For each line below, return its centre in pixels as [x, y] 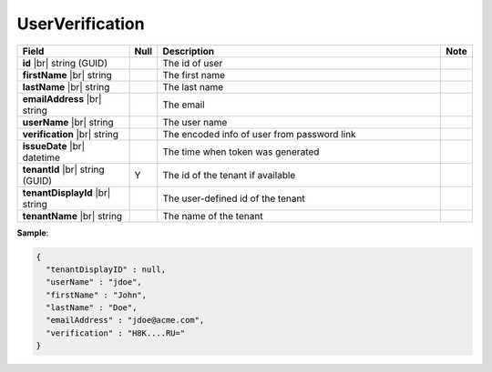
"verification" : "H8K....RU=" [116, 333]
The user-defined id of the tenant [234, 198]
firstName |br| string [67, 75]
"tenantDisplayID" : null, [106, 269]
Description [189, 51]
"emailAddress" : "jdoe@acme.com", [125, 320]
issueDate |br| [54, 146]
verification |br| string [70, 134]
